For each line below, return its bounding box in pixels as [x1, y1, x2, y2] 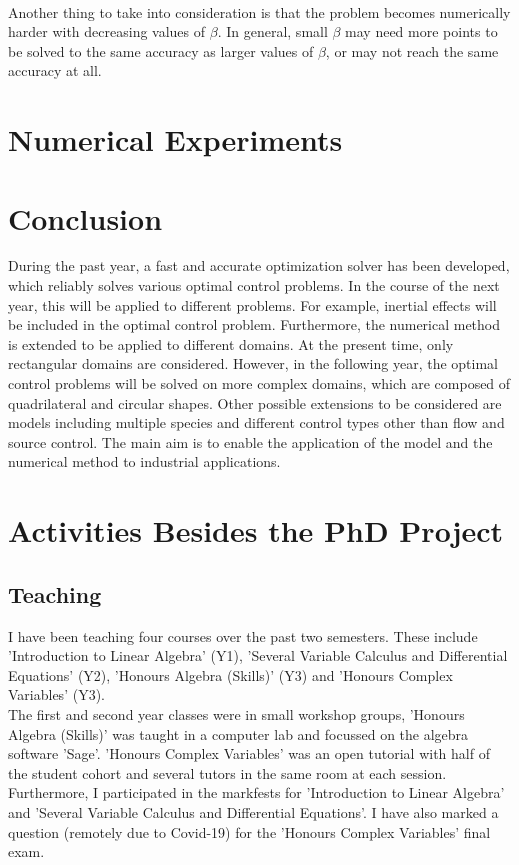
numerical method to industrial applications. [8, 451, 281, 472]
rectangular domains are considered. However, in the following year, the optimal [8, 353, 498, 374]
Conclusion [8, 197, 163, 238]
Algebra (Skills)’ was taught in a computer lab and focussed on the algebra [8, 723, 469, 744]
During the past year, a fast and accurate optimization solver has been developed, [8, 255, 510, 276]
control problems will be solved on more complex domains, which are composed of [8, 373, 511, 394]
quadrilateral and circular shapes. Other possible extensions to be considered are [8, 392, 502, 413]
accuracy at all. [8, 60, 102, 81]
